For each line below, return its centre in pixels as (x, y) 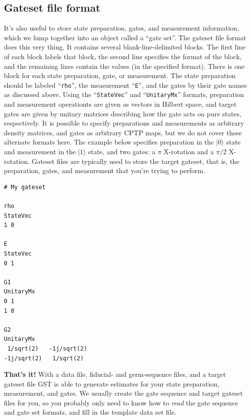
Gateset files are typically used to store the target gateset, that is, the (135, 161)
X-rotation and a (188, 152)
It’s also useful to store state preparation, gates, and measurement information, (122, 28)
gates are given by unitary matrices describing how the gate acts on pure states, (123, 113)
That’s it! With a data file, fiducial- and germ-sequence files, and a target (115, 374)
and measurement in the (40, 152)
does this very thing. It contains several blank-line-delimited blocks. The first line (125, 47)
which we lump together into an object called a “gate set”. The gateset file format (125, 37)
